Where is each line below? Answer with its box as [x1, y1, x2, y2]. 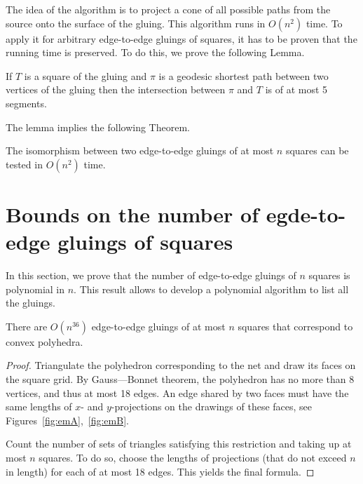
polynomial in [6, 281, 65, 296]
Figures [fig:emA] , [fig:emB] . [6, 412, 129, 427]
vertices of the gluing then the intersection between [6, 82, 226, 97]
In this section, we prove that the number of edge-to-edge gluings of [6, 268, 296, 283]
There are [6, 318, 48, 333]
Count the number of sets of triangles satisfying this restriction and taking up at [6, 436, 352, 451]
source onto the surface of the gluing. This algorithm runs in [6, 15, 266, 30]
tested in [6, 156, 43, 171]
